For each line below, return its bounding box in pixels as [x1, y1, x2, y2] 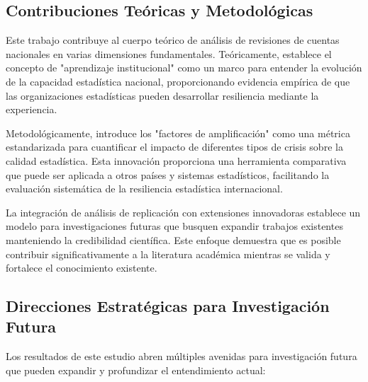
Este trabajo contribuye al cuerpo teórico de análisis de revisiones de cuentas [6, 33, 340, 47]
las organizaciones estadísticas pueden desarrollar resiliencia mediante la [6, 88, 319, 103]
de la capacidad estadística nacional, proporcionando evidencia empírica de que [6, 74, 350, 88]
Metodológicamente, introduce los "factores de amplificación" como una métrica [6, 125, 350, 140]
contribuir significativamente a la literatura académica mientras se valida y [6, 246, 330, 261]
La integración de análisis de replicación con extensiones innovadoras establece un [6, 204, 361, 219]
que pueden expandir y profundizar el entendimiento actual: [6, 362, 266, 377]
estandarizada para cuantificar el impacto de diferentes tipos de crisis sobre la [6, 139, 343, 154]
